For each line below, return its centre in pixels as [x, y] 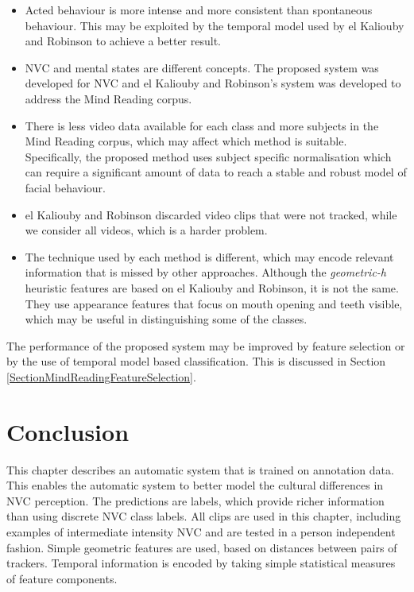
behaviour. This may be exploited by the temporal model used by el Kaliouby [215, 25]
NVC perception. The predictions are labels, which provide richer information [195, 500]
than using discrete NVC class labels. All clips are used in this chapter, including [204, 516]
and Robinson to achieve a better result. [123, 41]
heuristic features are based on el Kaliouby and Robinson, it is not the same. [212, 287]
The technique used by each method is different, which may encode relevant [209, 256]
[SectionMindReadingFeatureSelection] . [101, 376]
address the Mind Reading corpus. [108, 98]
